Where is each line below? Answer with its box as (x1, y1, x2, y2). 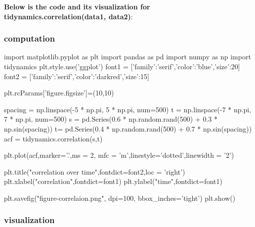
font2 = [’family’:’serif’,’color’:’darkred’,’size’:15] (4, 71, 149, 81)
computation (4, 32, 55, 45)
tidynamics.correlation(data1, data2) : (4, 11, 133, 21)
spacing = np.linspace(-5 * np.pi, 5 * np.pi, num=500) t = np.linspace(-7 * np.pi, (4, 104, 252, 114)
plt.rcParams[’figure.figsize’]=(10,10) (4, 88, 114, 98)
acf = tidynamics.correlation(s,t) (4, 133, 103, 143)
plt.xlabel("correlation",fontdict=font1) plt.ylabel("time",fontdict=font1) (4, 176, 222, 186)
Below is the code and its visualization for (4, 1, 150, 11)
